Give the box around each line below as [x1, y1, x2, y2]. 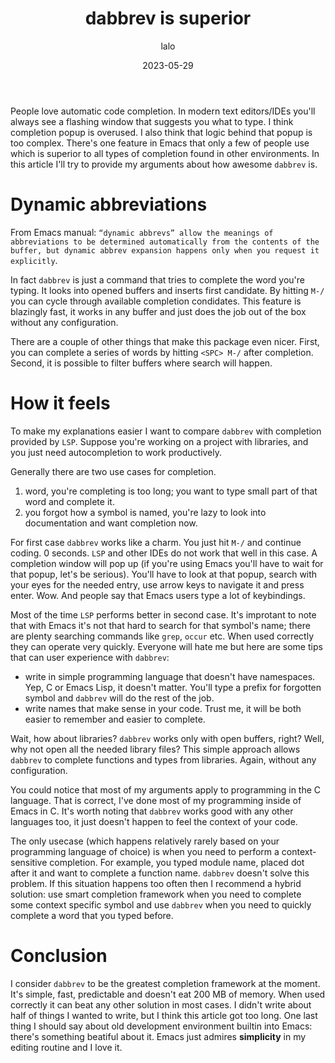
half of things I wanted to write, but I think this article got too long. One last [10, 1009, 318, 1021]
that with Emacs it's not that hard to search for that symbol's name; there [10, 619, 311, 631]
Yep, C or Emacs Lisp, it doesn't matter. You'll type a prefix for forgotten [24, 681, 322, 693]
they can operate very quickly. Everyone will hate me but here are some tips [10, 640, 323, 652]
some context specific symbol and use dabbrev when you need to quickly [10, 898, 312, 911]
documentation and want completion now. [24, 517, 198, 529]
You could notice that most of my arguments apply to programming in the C [10, 783, 322, 796]
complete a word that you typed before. [10, 909, 174, 921]
